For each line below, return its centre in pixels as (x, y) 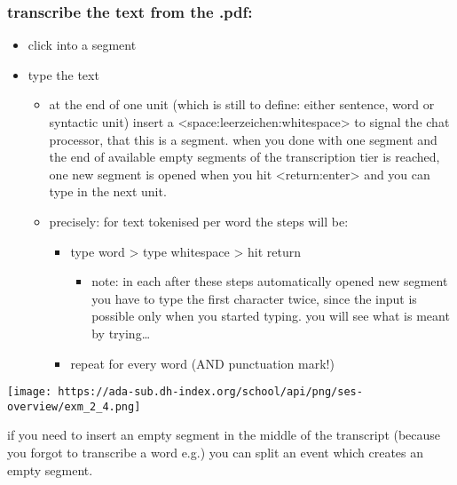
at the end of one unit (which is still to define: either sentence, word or (242, 104)
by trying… (121, 333)
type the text (63, 74)
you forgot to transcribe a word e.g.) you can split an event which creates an (216, 453)
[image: (30, 392)
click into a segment (82, 45)
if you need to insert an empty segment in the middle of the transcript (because (224, 435)
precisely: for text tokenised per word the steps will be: (199, 221)
